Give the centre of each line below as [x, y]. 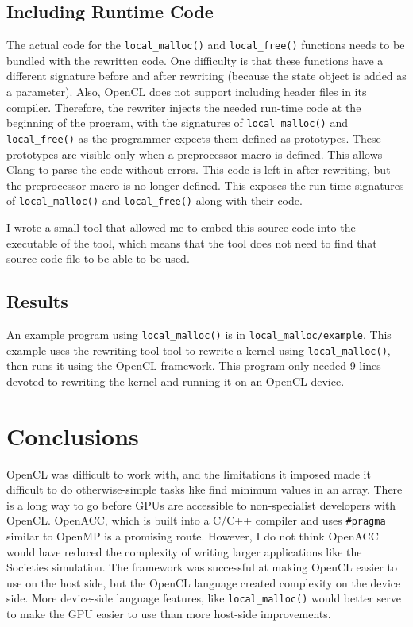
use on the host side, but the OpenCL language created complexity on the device [204, 582]
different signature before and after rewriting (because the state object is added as [206, 76]
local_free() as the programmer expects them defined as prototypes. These [194, 138]
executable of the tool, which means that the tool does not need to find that [192, 242]
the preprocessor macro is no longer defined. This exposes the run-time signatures [205, 185]
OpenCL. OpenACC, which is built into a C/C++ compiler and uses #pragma [196, 520]
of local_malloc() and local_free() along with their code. [154, 200]
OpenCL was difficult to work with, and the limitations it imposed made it [189, 473]
